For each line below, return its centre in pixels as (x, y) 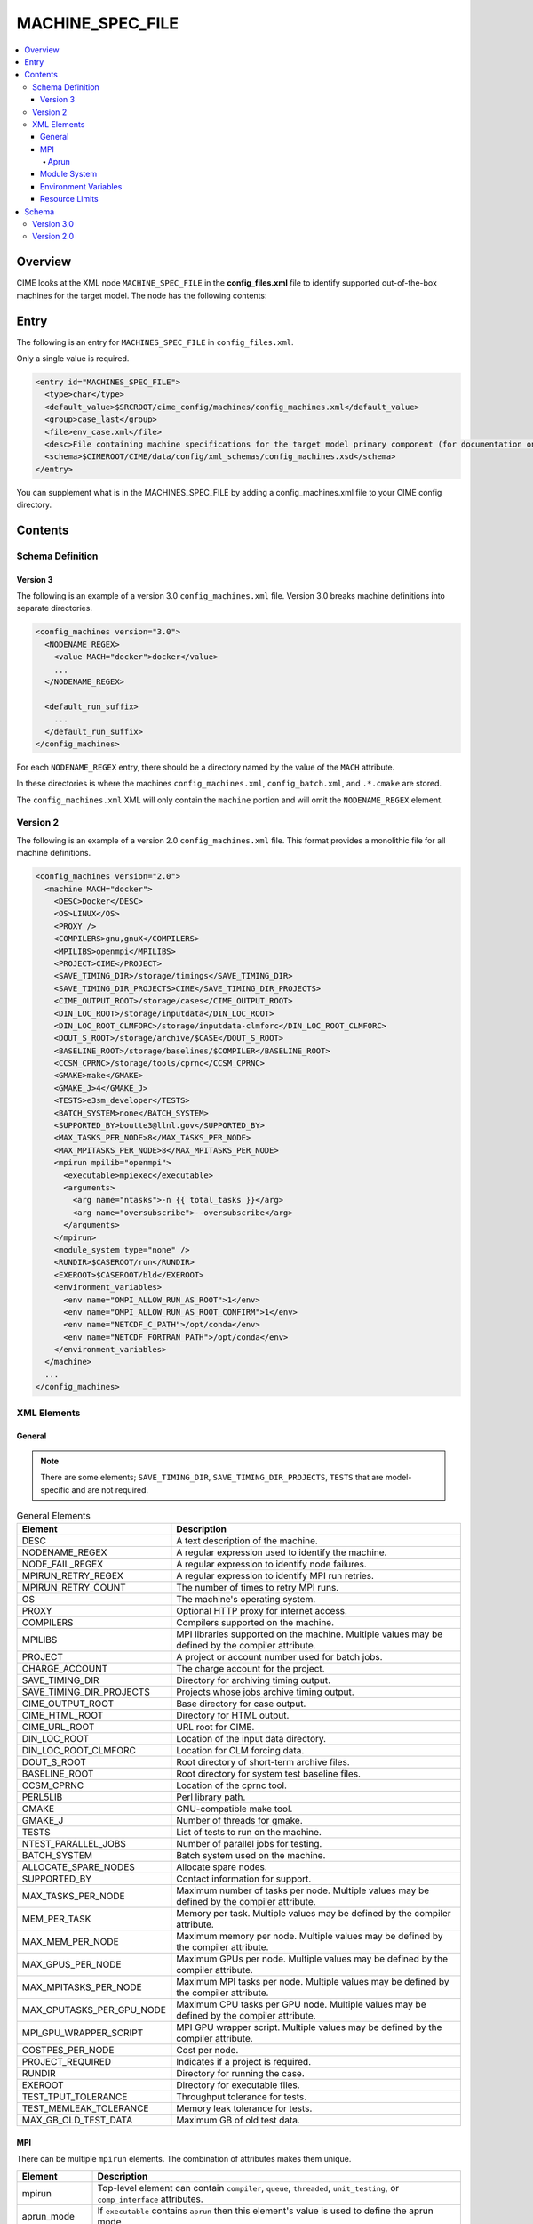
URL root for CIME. (215, 1728)
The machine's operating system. (246, 1600)
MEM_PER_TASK (56, 1919)
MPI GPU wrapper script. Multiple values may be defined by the (309, 2027)
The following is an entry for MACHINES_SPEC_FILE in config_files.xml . (155, 342)
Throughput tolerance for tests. (242, 2097)
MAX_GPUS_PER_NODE (72, 1964)
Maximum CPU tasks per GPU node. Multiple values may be (301, 2004)
